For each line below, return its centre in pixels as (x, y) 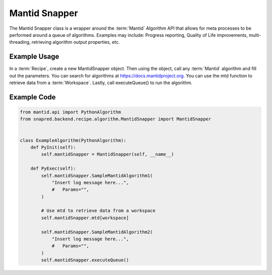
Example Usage (34, 57)
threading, (20, 42)
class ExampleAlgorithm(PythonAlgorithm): (73, 140)
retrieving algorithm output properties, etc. (76, 42)
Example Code (32, 97)
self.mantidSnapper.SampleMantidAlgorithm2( (97, 232)
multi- (255, 35)
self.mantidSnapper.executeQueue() (85, 260)
